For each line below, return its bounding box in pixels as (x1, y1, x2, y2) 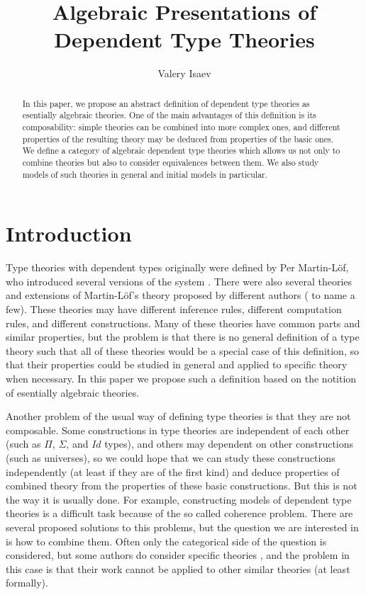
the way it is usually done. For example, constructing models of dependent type (6, 492, 352, 506)
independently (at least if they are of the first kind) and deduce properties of (6, 464, 340, 479)
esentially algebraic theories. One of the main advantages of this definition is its (22, 109, 316, 121)
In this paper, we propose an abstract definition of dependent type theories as (22, 97, 310, 109)
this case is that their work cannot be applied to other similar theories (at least (6, 561, 350, 576)
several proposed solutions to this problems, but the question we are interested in (6, 519, 359, 534)
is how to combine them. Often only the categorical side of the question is (6, 533, 327, 548)
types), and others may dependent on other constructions (104, 436, 354, 451)
